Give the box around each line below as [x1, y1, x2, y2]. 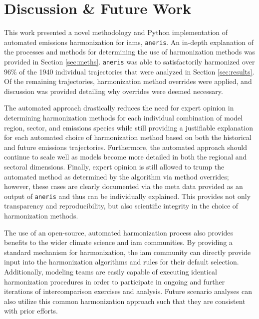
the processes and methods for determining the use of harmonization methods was [4, 46, 256, 57]
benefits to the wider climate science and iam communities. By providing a [4, 237, 233, 247]
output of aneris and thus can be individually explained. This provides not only [4, 190, 251, 201]
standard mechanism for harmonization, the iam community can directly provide [4, 246, 251, 257]
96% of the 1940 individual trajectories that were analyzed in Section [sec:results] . [4, 66, 255, 76]
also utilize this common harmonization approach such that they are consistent [4, 295, 246, 306]
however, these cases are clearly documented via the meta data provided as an [4, 181, 243, 191]
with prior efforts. [4, 305, 58, 316]
